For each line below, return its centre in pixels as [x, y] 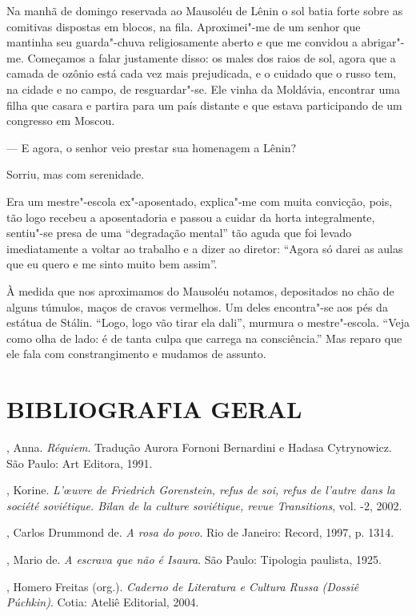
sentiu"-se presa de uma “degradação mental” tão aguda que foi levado [179, 233]
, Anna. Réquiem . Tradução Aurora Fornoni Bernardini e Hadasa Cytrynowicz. [199, 447]
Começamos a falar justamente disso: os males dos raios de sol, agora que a [212, 57]
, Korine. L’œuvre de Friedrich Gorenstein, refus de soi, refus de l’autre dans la [201, 490]
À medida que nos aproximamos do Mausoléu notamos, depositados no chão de [200, 290]
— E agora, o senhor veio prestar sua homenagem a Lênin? [152, 147]
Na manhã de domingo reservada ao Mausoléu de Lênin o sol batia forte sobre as [205, 10]
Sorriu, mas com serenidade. [76, 174]
